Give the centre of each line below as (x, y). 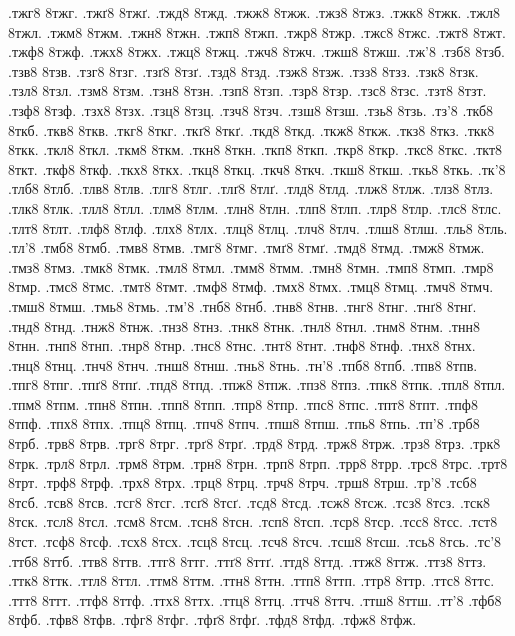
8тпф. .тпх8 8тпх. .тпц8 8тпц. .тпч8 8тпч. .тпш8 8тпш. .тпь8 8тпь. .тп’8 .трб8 (244, 423)
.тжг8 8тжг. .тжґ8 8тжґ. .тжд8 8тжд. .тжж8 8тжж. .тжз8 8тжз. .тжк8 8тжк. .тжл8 (254, 12)
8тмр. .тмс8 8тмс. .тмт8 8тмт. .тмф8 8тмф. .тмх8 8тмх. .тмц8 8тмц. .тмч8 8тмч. (251, 286)
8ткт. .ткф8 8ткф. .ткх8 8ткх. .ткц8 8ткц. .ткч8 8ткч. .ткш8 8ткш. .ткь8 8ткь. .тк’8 (257, 168)
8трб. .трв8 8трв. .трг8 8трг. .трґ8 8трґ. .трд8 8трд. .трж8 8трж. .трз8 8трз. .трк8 (254, 443)
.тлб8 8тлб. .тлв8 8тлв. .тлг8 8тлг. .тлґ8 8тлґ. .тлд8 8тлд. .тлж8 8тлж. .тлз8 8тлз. (251, 188)
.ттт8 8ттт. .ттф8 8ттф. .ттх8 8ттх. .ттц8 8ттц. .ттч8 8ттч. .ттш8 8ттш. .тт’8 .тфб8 (255, 599)
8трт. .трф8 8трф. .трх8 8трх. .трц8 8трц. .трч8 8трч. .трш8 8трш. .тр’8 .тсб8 (242, 482)
